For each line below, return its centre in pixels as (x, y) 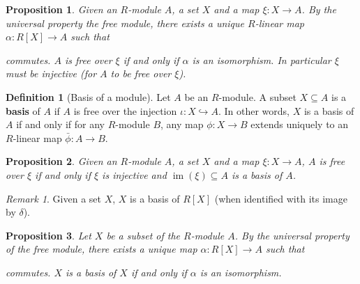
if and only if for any (61, 124)
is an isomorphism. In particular (262, 60)
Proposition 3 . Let (48, 235)
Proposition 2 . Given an (61, 161)
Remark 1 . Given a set (54, 198)
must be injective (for (51, 73)
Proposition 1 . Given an (61, 9)
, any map (182, 124)
